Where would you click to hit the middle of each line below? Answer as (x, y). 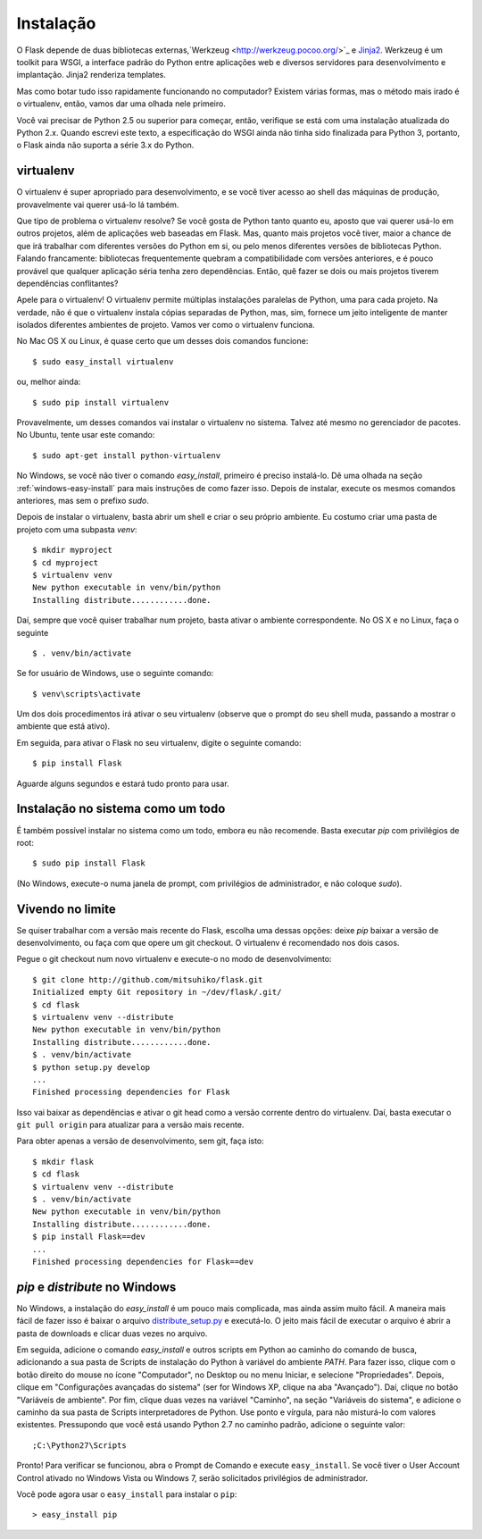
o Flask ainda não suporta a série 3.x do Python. (105, 145)
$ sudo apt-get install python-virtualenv (127, 455)
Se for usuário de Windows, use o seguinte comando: (115, 673)
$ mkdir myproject (73, 550)
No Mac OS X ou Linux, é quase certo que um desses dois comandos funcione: (162, 341)
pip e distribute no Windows (96, 1287)
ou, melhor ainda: (49, 382)
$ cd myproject (66, 562)
